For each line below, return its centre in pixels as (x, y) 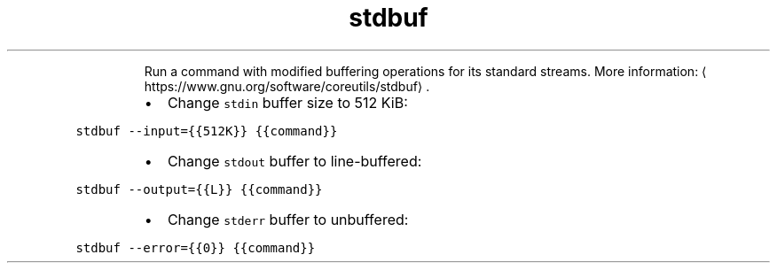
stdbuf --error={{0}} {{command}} (196, 247)
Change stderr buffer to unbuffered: (288, 219)
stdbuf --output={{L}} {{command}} (199, 189)
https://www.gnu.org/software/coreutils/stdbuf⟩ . (287, 86)
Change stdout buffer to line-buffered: (294, 161)
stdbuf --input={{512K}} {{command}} (207, 131)
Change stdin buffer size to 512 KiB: (287, 102)
